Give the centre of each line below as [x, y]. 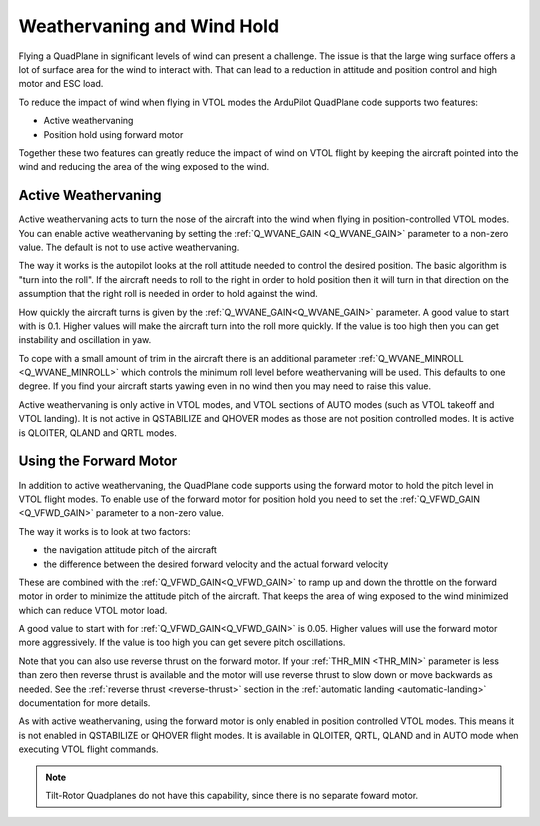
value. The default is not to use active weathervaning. [129, 247]
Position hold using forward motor [113, 134]
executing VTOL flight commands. [88, 749]
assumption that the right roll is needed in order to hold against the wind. [168, 294]
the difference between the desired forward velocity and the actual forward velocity [216, 564]
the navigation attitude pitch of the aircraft [130, 550]
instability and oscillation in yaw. [85, 340]
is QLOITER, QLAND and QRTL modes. [97, 432]
